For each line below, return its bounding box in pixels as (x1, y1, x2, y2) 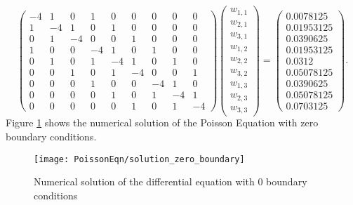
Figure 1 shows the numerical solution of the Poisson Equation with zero (6, 115, 319, 130)
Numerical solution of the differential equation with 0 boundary (34, 174, 307, 189)
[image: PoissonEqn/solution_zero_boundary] (34, 154, 245, 164)
